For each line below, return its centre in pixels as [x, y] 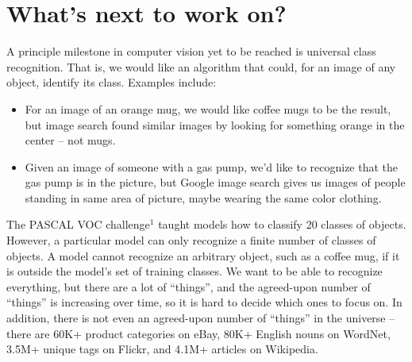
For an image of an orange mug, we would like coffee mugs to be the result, [208, 108]
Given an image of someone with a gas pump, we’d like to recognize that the [212, 166]
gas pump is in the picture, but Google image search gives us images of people [215, 182]
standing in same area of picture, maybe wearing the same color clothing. [203, 197]
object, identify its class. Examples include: [112, 82]
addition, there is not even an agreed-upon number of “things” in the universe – [201, 318]
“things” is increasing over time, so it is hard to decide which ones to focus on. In [204, 302]
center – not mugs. [70, 140]
